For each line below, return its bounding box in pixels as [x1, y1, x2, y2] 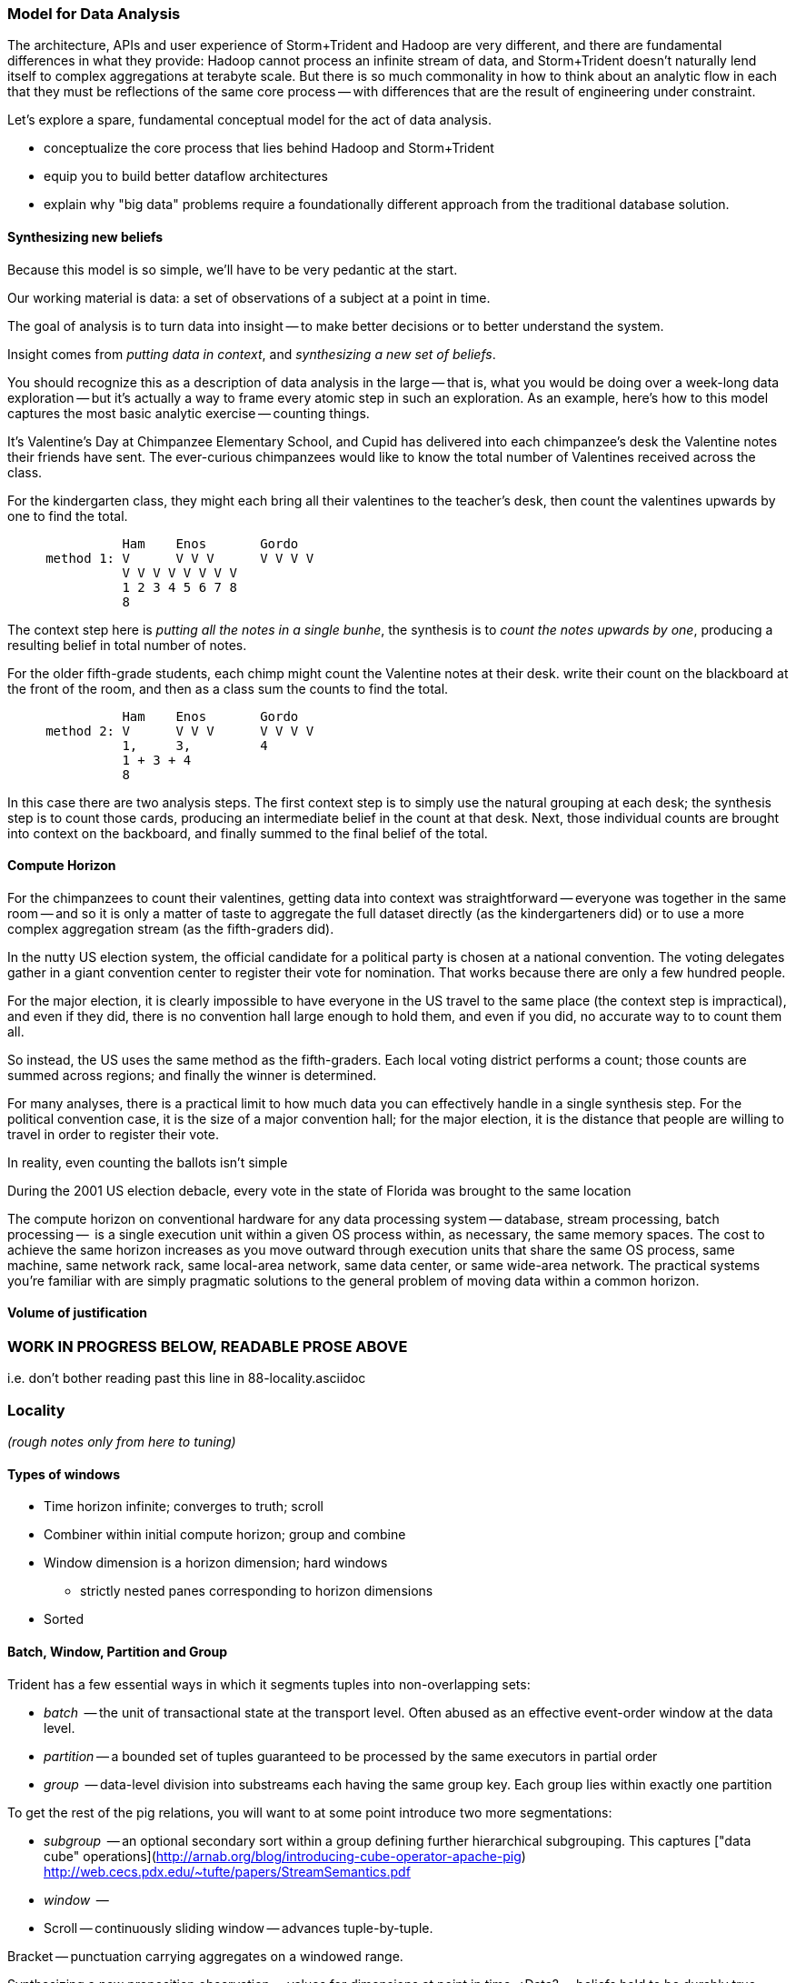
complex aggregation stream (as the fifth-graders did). [7, 920, 334, 936]
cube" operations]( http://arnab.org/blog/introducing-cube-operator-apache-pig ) [44, 1848, 526, 1864]
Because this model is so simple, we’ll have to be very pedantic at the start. [7, 261, 458, 277]
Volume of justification [7, 1305, 148, 1321]
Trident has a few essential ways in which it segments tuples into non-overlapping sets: [7, 1676, 531, 1692]
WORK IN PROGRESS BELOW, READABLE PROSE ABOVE [7, 1337, 408, 1357]
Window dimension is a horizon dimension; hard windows [44, 1555, 388, 1571]
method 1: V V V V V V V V [45, 550, 314, 566]
